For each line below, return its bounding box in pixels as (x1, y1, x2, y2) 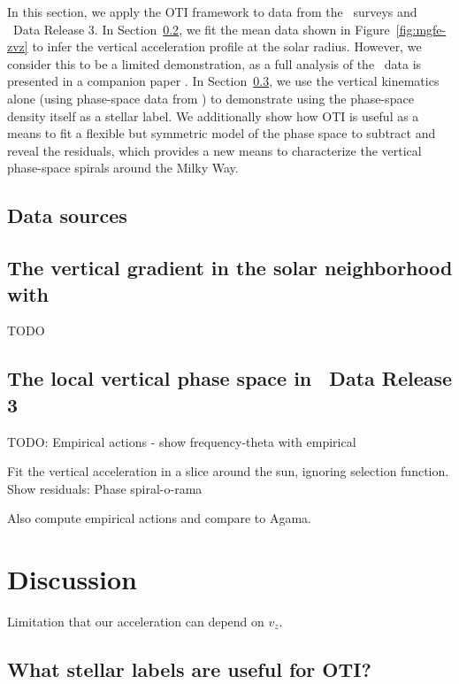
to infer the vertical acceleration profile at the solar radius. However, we (32, 37, 422, 56)
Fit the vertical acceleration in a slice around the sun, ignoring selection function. (7, 462, 449, 480)
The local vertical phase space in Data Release (7, 365, 453, 392)
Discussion (7, 561, 137, 597)
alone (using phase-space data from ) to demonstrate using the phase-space (7, 88, 414, 107)
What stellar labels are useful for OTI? (7, 655, 371, 682)
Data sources (7, 202, 127, 229)
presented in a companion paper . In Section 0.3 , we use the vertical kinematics (7, 72, 440, 90)
